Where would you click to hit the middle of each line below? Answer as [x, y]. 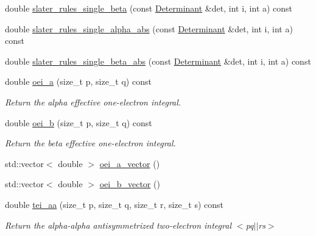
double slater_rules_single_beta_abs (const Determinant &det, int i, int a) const [158, 61]
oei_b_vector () [130, 184]
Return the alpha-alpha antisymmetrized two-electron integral [118, 225]
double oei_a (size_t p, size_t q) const [78, 81]
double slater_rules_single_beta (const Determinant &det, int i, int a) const [149, 8]
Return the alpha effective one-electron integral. [93, 102]
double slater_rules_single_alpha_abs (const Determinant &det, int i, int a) [149, 28]
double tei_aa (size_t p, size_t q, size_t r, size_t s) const [114, 204]
